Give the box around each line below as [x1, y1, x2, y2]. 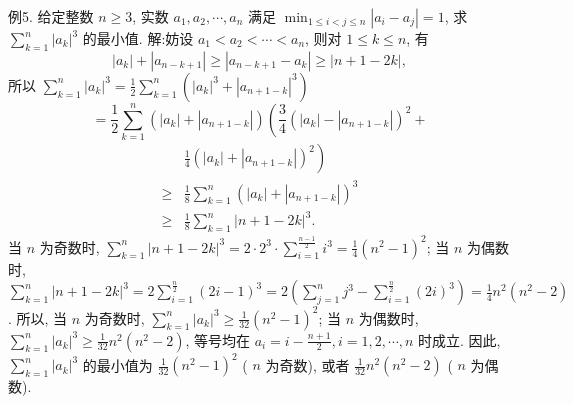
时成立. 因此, [418, 329, 501, 350]
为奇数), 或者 [265, 354, 350, 375]
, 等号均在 [185, 329, 250, 350]
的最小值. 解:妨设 [82, 28, 194, 48]
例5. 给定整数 [8, 6, 94, 26]
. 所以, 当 [8, 307, 68, 328]
